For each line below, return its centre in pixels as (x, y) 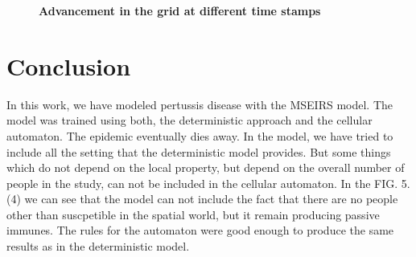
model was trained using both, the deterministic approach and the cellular (189, 120)
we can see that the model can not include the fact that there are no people (211, 199)
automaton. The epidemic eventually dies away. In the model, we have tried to (200, 135)
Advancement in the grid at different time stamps (180, 10)
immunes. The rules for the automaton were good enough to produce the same (200, 230)
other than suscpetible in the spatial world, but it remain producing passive (193, 214)
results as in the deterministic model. (98, 246)
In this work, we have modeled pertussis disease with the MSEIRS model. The (200, 104)
